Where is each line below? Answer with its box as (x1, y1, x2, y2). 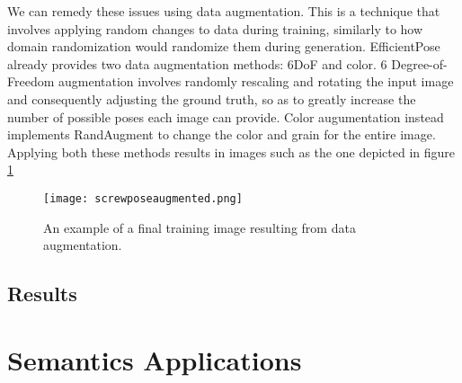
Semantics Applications (7, 341, 302, 378)
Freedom (7, 72, 55, 91)
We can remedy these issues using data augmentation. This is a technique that (7, 2, 440, 20)
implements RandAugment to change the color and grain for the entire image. (7, 125, 436, 144)
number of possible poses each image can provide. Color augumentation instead (7, 107, 444, 126)
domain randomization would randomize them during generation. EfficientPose (7, 37, 440, 56)
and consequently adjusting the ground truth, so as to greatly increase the (7, 89, 416, 108)
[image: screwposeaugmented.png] (43, 191, 243, 205)
